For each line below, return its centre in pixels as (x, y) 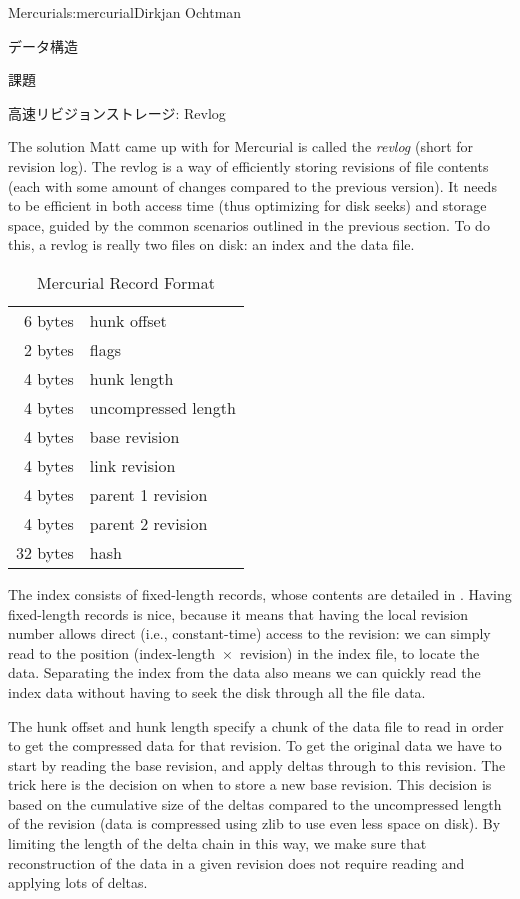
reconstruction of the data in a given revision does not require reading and (236, 862)
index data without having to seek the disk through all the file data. (217, 691)
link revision (132, 465)
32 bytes (45, 552)
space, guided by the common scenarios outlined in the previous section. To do (249, 224)
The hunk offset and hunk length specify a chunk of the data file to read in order (256, 725)
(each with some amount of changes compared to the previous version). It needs (252, 185)
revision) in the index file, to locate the (359, 652)
